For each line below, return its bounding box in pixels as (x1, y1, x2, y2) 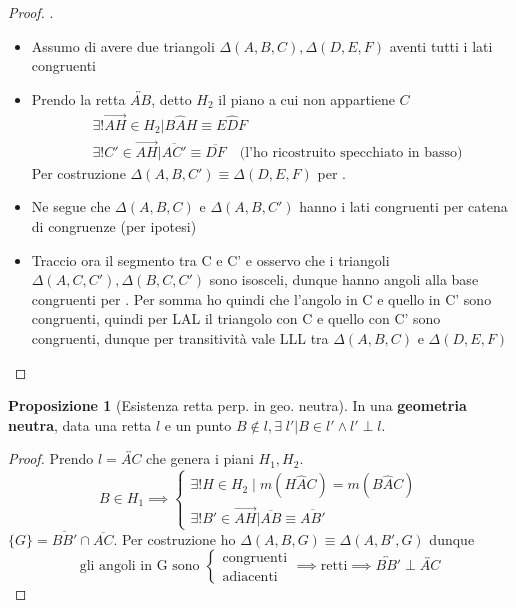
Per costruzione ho (121, 528, 236, 549)
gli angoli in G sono (79, 559, 200, 574)
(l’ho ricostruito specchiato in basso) (239, 145, 463, 160)
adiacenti (222, 569, 278, 584)
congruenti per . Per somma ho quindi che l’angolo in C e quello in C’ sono (31, 288, 492, 309)
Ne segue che (31, 196, 111, 217)
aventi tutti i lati (389, 35, 493, 56)
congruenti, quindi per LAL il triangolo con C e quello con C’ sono (31, 308, 441, 329)
